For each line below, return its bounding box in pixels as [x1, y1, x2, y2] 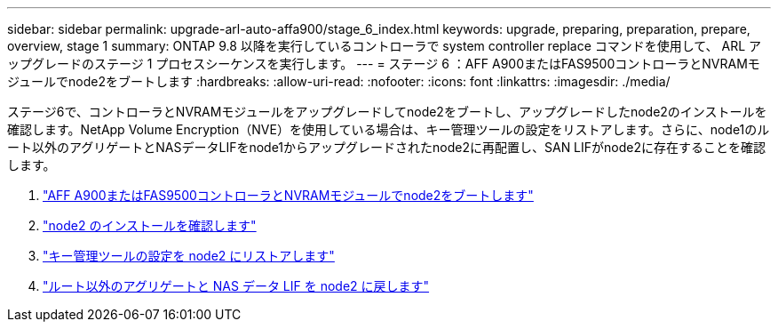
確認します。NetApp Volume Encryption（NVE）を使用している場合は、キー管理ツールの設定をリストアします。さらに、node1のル [7, 122, 770, 137]
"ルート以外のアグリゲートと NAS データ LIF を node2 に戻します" [43, 278, 430, 293]
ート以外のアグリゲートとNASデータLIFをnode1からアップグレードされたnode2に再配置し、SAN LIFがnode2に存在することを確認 [7, 140, 766, 155]
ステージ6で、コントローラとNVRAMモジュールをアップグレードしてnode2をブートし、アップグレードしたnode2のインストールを [7, 104, 767, 119]
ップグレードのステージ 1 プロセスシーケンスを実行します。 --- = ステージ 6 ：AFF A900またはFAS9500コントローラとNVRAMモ [7, 56, 760, 71]
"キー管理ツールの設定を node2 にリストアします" [43, 248, 335, 263]
